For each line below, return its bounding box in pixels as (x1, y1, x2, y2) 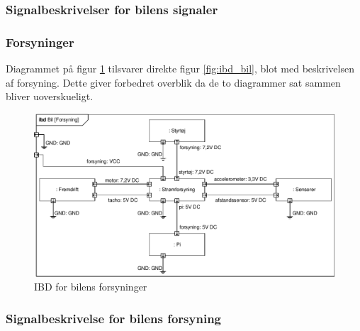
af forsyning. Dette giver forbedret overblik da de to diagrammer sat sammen (6, 75, 341, 89)
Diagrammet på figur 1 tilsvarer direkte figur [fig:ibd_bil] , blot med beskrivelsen (6, 61, 354, 76)
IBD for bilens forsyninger (34, 279, 147, 294)
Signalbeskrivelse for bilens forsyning (6, 309, 222, 327)
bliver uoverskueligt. (6, 89, 94, 104)
